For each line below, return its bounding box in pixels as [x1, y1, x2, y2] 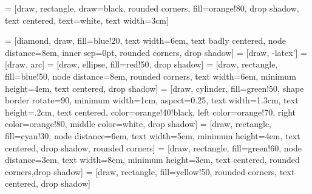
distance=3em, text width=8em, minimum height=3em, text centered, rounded [5, 153, 300, 166]
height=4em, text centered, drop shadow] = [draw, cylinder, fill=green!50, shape [5, 81, 304, 94]
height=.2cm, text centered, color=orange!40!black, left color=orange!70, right [5, 105, 296, 118]
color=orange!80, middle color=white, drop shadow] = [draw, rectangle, [5, 117, 272, 130]
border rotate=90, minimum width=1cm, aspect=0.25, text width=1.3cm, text [5, 94, 299, 106]
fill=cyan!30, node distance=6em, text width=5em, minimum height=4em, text [5, 129, 300, 142]
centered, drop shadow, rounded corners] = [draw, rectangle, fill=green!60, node [5, 141, 302, 154]
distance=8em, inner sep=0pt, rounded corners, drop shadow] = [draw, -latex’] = [5, 46, 307, 58]
